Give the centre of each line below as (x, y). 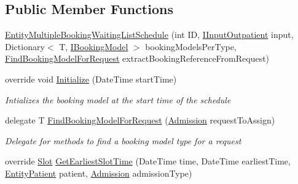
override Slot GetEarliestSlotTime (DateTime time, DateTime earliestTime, (148, 161)
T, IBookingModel (94, 46)
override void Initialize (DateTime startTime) (91, 79)
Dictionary (25, 46)
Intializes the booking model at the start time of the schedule (118, 99)
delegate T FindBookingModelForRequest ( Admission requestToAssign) (140, 120)
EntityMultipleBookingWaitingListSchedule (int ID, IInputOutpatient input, (149, 35)
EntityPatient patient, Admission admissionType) (99, 173)
